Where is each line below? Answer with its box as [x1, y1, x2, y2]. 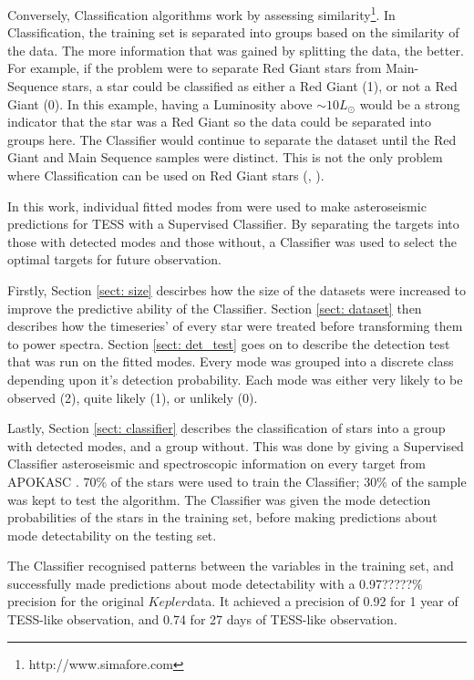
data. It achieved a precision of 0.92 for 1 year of [187, 592, 459, 611]
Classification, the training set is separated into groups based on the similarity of [7, 23, 459, 42]
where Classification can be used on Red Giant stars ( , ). [7, 166, 325, 184]
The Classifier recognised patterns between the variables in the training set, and [7, 556, 454, 575]
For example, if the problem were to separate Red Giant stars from [7, 58, 382, 77]
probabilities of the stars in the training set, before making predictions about [7, 508, 438, 527]
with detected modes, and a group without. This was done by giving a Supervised [7, 436, 464, 455]
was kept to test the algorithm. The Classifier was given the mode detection [7, 489, 431, 509]
